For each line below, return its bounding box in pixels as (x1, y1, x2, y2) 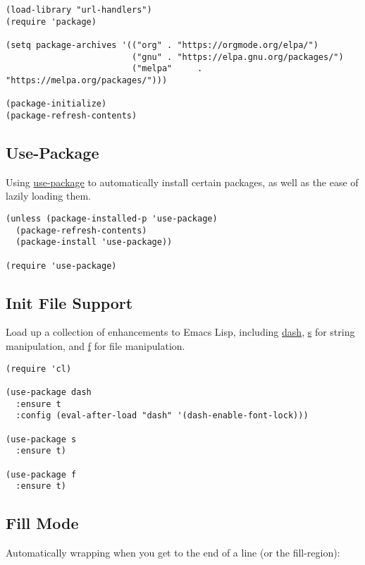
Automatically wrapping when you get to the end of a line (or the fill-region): (6, 545, 340, 560)
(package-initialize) (6, 99, 107, 109)
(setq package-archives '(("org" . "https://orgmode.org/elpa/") (6, 40, 318, 50)
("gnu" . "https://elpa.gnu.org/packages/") (131, 51, 344, 62)
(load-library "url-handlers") (6, 5, 152, 15)
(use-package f (6, 469, 77, 480)
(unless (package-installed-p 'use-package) (6, 213, 218, 224)
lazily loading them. (6, 188, 91, 203)
